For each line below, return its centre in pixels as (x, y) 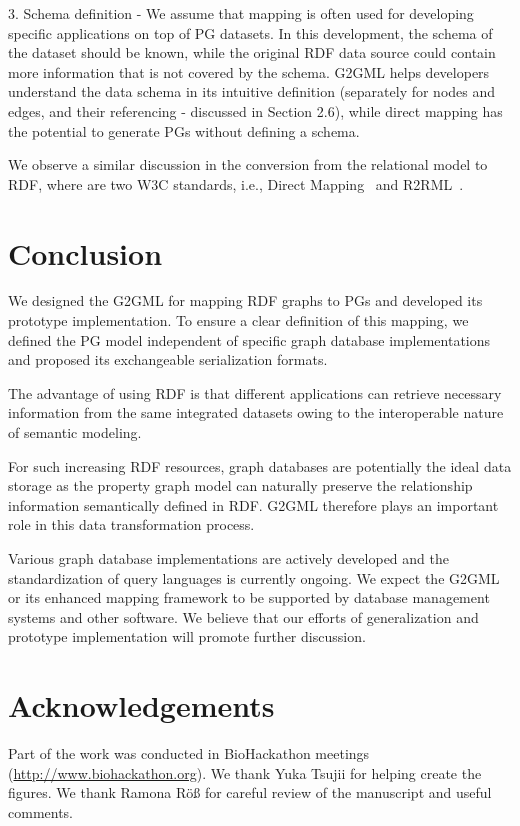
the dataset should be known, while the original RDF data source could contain (252, 52)
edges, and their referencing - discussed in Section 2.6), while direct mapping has (255, 110)
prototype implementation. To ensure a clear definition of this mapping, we (238, 320)
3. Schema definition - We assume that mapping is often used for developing (241, 13)
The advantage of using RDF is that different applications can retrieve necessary (255, 392)
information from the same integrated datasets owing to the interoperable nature (256, 412)
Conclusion (85, 252)
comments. (41, 811)
